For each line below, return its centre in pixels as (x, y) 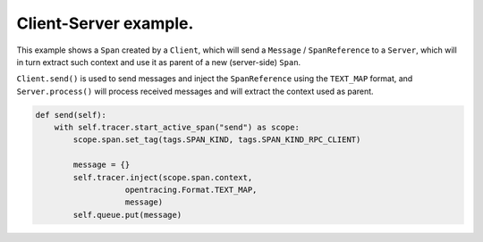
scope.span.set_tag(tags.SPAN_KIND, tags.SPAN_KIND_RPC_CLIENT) (217, 140)
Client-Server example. (105, 23)
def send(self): (71, 115)
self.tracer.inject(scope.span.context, (163, 177)
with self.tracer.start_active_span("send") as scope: (177, 128)
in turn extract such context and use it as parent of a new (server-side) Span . (159, 62)
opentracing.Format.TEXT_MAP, (191, 190)
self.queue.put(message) (127, 215)
